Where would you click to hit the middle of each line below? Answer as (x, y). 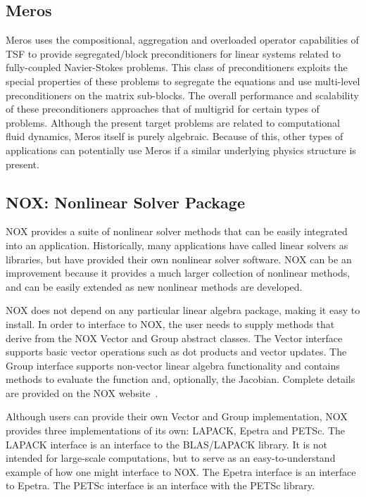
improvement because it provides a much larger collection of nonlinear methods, (178, 273)
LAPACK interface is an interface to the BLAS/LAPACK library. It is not (166, 444)
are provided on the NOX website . (82, 392)
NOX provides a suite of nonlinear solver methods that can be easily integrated (177, 231)
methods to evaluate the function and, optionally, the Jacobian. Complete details (181, 379)
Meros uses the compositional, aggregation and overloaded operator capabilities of (182, 40)
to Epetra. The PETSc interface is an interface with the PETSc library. (160, 485)
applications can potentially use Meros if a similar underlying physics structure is (181, 150)
